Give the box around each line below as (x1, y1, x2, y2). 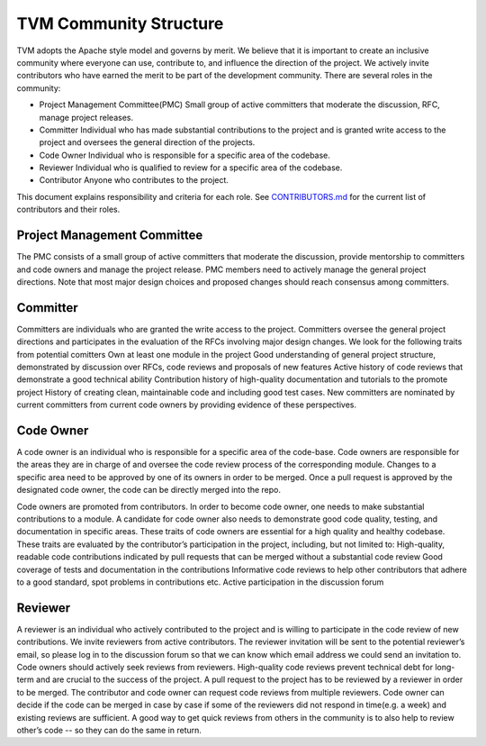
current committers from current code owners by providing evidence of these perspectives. (16, 399, 357, 410)
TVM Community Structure (16, 14, 224, 33)
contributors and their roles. (16, 204, 121, 215)
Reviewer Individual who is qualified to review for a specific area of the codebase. (39, 162, 343, 173)
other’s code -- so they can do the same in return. (16, 725, 202, 736)
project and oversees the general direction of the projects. (39, 137, 256, 148)
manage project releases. (39, 112, 134, 123)
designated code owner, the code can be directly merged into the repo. (16, 485, 282, 496)
